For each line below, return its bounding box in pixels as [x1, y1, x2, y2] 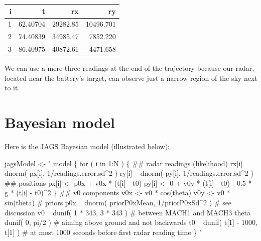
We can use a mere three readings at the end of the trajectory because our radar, [5, 63, 254, 73]
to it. [5, 82, 20, 93]
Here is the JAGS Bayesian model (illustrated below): [5, 141, 170, 152]
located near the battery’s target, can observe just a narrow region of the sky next [5, 72, 257, 83]
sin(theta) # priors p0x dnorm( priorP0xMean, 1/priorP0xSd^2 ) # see [5, 197, 232, 207]
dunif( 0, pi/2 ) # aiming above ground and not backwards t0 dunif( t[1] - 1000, [5, 217, 257, 227]
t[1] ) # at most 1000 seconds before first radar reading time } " [5, 226, 202, 237]
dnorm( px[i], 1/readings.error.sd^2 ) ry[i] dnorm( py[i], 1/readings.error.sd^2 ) [5, 168, 253, 178]
